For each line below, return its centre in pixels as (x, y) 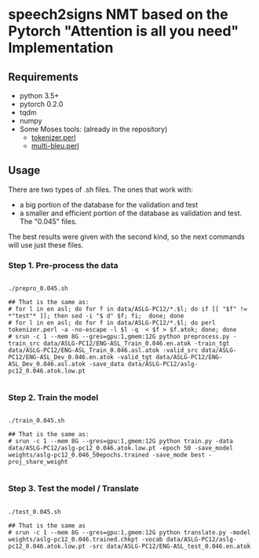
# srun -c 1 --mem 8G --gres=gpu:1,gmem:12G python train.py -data (121, 442)
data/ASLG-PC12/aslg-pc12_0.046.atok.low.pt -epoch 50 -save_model (121, 448)
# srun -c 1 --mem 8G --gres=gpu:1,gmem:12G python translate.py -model (129, 532)
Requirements (43, 77)
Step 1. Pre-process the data (64, 265)
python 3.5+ (39, 95)
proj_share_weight (38, 462)
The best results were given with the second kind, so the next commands (127, 237)
